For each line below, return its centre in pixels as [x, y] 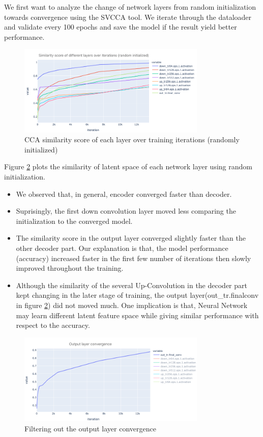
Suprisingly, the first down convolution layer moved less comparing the [126, 211]
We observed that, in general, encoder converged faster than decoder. [124, 194]
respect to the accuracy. [53, 325]
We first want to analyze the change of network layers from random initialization [130, 7]
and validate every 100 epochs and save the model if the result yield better [121, 27]
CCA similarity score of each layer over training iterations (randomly [132, 139]
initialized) [41, 149]
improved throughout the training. [70, 268]
